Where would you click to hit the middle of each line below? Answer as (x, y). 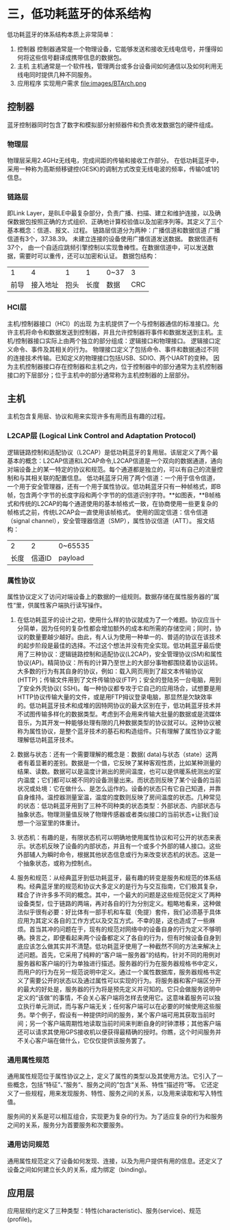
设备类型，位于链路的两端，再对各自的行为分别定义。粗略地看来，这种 (116, 904)
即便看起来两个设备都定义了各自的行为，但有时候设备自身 (134, 938)
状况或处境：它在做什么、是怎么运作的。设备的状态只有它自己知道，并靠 (119, 788)
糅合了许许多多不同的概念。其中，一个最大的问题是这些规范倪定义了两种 (119, 895)
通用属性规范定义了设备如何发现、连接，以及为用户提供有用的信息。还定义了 (115, 1161)
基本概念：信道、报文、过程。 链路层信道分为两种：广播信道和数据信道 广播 (114, 230)
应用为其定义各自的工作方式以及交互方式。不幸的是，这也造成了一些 (113, 921)
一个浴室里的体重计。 (53, 823)
